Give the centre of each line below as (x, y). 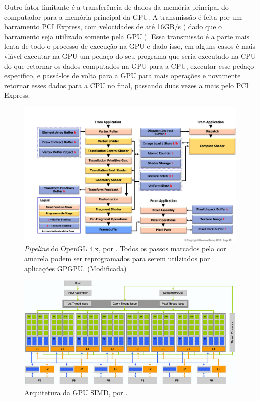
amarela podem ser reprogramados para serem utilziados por (117, 258)
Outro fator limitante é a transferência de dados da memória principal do (116, 7)
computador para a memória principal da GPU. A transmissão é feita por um (123, 16)
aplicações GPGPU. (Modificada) (75, 268)
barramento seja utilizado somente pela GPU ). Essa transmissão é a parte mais (127, 36)
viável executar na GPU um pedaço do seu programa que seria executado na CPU (130, 55)
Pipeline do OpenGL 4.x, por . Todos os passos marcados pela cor (125, 248)
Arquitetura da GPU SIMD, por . (76, 392)
